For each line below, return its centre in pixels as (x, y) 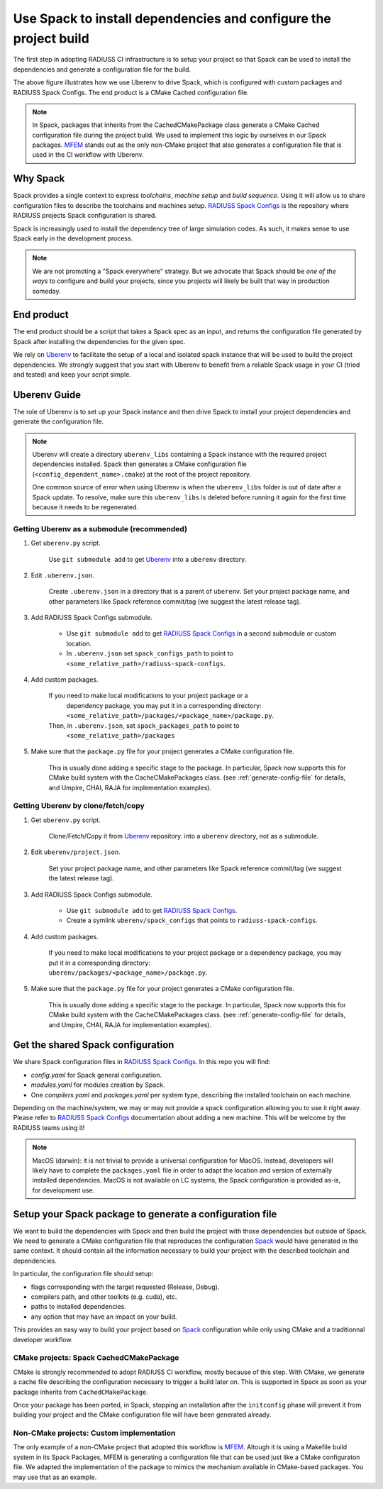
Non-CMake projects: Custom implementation (94, 1433)
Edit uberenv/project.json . (76, 852)
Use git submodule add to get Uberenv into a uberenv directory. (148, 559)
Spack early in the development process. (73, 238)
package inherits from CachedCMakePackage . (81, 1392)
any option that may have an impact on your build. (104, 1317)
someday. (46, 291)
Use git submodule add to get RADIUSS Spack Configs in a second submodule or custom (201, 633)
